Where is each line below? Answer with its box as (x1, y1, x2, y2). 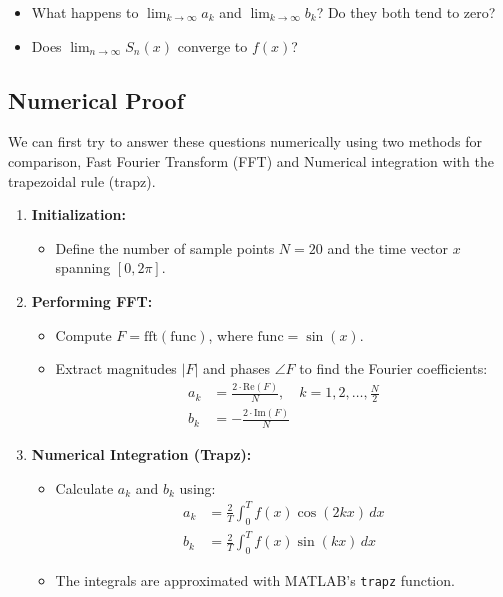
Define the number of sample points (55, 237, 275, 258)
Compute (55, 324, 112, 345)
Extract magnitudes (55, 358, 177, 379)
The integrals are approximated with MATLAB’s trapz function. (55, 569, 455, 590)
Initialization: (31, 204, 126, 225)
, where (208, 324, 253, 345)
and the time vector (327, 237, 448, 258)
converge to (177, 35, 248, 56)
